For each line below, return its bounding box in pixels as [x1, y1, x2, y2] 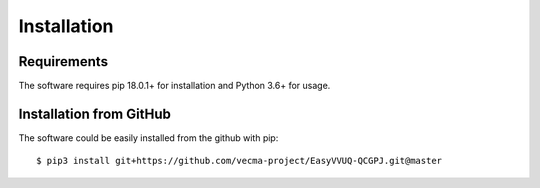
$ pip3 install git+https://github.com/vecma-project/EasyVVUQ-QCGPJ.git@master [36, 155, 443, 167]
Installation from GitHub [18, 105, 172, 122]
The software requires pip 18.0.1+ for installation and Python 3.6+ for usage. [18, 80, 331, 92]
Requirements [18, 53, 109, 70]
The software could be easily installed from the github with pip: [18, 131, 279, 144]
